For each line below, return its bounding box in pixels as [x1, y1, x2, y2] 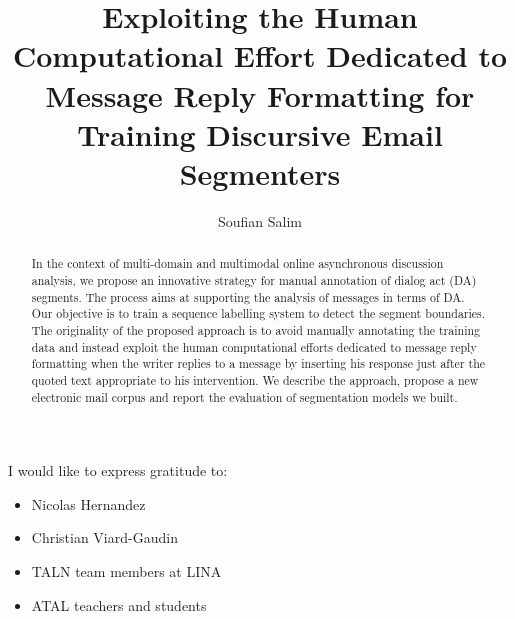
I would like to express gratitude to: [8, 460, 228, 481]
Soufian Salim [217, 210, 303, 231]
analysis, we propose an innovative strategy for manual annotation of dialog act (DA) [31, 271, 477, 288]
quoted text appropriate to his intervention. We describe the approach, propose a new [31, 371, 479, 388]
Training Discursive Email [77, 113, 443, 154]
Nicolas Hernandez [31, 493, 146, 514]
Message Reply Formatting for [45, 74, 475, 115]
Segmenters [179, 152, 341, 193]
